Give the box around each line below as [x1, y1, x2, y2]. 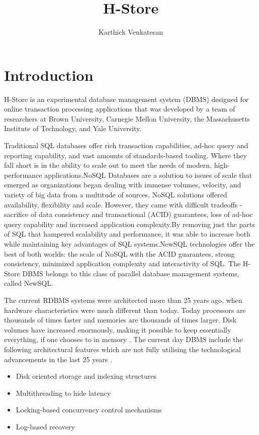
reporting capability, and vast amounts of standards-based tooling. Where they [4, 150, 247, 160]
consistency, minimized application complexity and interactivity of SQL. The [4, 258, 241, 269]
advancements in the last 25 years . [4, 354, 112, 364]
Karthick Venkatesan [98, 27, 163, 37]
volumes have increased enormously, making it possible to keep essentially [4, 324, 231, 335]
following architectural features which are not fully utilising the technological [4, 344, 241, 354]
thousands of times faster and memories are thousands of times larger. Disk [4, 314, 236, 325]
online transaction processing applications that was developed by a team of [4, 103, 235, 114]
